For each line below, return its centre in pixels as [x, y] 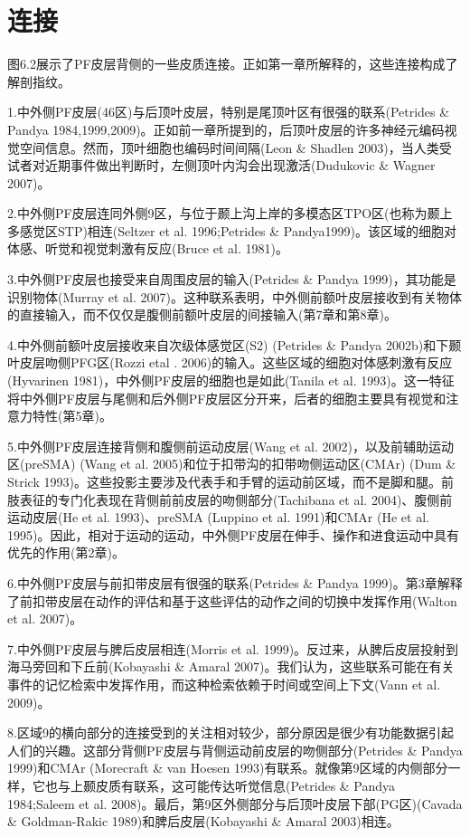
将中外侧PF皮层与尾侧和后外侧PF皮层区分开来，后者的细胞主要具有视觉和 [227, 398]
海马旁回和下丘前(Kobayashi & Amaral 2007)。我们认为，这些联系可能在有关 [231, 666]
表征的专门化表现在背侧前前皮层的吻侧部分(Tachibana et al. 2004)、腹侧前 [236, 499]
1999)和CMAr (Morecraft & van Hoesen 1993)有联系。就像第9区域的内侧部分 [228, 768]
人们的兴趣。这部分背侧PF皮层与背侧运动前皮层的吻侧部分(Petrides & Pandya [235, 750]
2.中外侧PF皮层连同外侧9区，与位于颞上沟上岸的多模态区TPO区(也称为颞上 [230, 213]
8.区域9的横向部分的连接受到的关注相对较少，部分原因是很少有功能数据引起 [230, 732]
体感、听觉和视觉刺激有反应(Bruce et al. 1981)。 [148, 248]
